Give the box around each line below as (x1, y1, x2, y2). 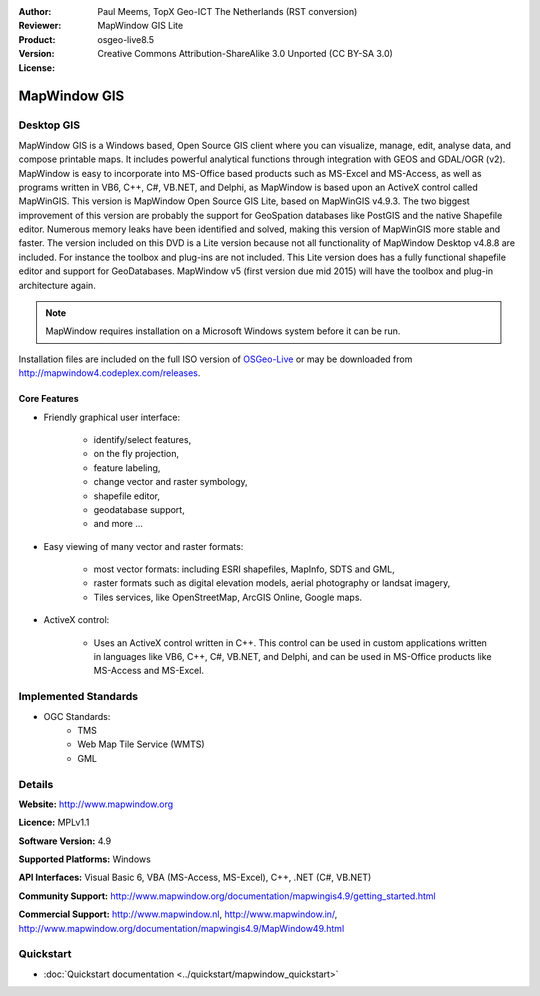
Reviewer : (18, 20, 62, 32)
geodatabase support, (93, 503, 185, 515)
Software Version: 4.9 (18, 835, 112, 847)
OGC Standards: (43, 710, 111, 722)
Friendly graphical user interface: (43, 411, 181, 423)
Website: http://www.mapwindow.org (18, 798, 174, 810)
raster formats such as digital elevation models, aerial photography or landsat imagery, (93, 577, 451, 589)
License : (18, 61, 55, 74)
